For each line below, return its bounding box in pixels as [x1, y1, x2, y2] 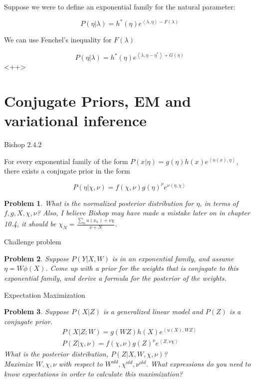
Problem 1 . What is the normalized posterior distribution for [4, 197, 194, 208]
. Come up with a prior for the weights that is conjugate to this [45, 263, 239, 273]
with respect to [58, 359, 103, 369]
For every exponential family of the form [4, 156, 128, 166]
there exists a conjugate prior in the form [4, 166, 130, 176]
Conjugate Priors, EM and [4, 90, 191, 111]
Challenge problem [4, 236, 61, 247]
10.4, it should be [4, 218, 56, 229]
